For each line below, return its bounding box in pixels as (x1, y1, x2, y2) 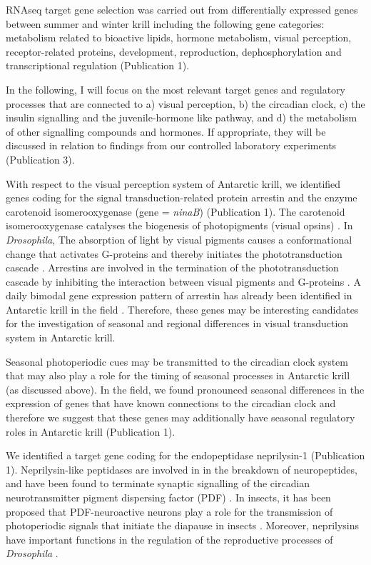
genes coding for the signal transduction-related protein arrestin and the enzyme (6, 190, 357, 205)
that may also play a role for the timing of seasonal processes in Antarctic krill (6, 368, 350, 383)
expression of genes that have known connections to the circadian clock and (6, 396, 336, 411)
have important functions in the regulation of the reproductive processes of (6, 531, 333, 546)
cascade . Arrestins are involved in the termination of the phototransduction (6, 260, 339, 275)
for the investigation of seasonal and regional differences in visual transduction (6, 316, 349, 331)
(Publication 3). (6, 151, 75, 166)
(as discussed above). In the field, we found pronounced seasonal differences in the (6, 381, 365, 396)
